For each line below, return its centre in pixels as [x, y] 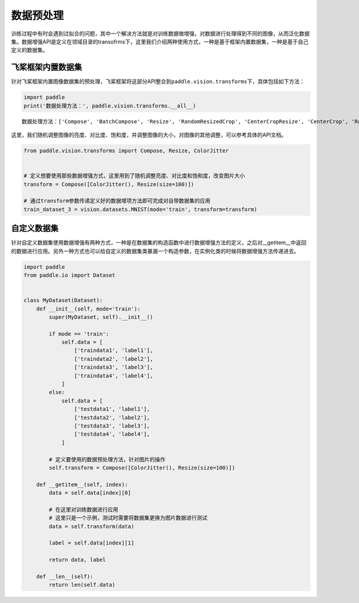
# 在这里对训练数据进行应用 [83, 509]
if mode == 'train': [79, 334]
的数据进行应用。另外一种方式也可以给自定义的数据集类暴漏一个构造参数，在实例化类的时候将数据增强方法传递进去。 [155, 251]
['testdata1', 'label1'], [112, 409]
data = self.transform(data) [92, 526]
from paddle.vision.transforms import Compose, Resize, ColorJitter [126, 150]
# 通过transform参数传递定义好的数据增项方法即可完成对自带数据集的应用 [117, 201]
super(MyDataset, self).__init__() [101, 317]
